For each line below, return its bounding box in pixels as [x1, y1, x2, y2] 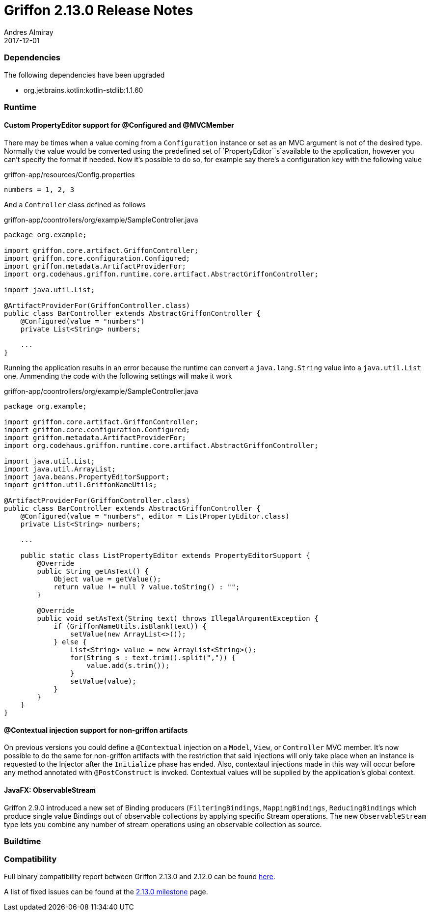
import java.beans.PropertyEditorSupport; [4, 473, 170, 481]
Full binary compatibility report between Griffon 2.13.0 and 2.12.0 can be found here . [4, 872, 275, 881]
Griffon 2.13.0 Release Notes [4, 2, 193, 19]
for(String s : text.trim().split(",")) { [70, 654, 236, 662]
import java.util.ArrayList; [4, 465, 116, 473]
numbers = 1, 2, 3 [4, 186, 75, 194]
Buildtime [4, 836, 41, 846]
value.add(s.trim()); [86, 662, 170, 670]
